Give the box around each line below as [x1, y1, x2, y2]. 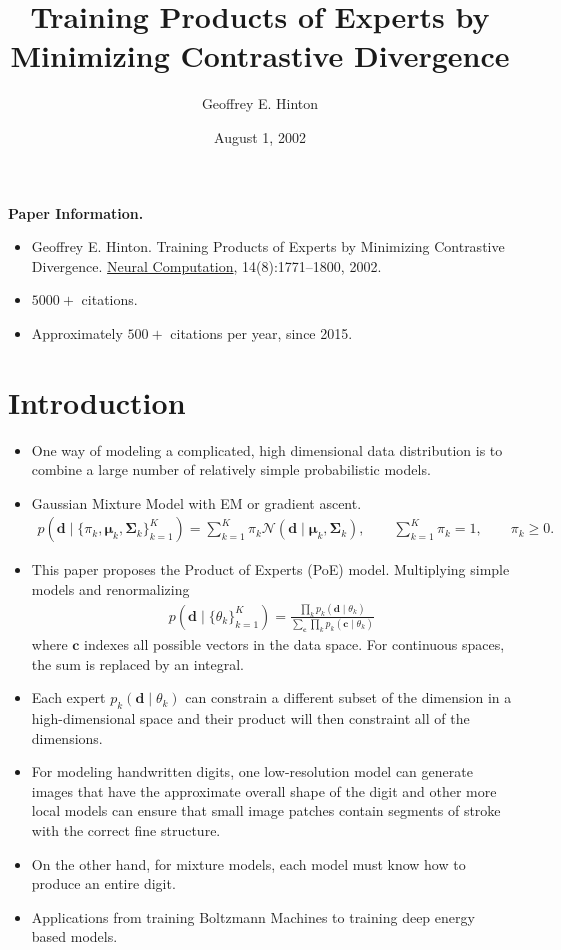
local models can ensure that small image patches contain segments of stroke [31, 800, 501, 821]
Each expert [31, 687, 106, 708]
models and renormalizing [31, 579, 190, 599]
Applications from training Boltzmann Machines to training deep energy [31, 906, 475, 927]
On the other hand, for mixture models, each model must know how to [31, 853, 466, 874]
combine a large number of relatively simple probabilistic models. [31, 459, 431, 480]
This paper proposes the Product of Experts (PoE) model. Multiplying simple [31, 559, 510, 580]
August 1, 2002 [214, 126, 306, 147]
